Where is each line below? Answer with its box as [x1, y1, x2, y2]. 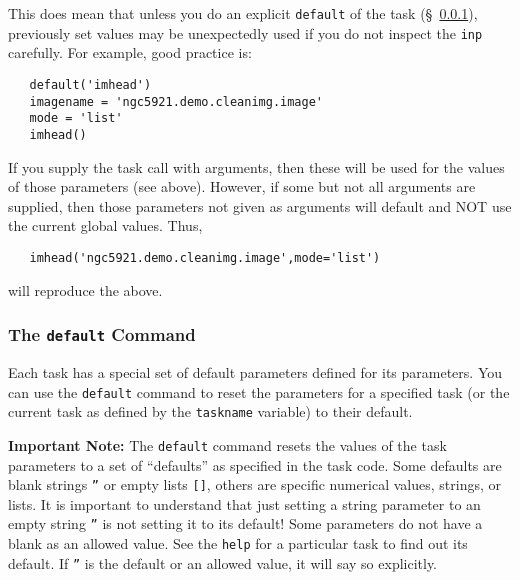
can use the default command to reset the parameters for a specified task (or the [8, 381, 510, 402]
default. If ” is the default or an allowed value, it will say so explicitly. [8, 552, 438, 573]
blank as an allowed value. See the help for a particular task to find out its [8, 533, 468, 553]
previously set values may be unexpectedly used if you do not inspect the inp [8, 22, 483, 43]
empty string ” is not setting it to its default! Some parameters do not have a [8, 513, 483, 534]
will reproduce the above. [8, 279, 163, 300]
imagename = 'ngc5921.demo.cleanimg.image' [29, 94, 323, 109]
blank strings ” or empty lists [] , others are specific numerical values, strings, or [8, 474, 502, 495]
